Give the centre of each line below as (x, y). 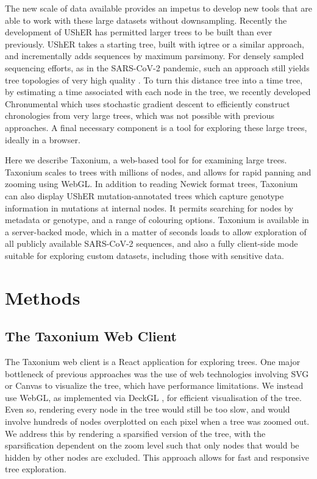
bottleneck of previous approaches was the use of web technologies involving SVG (157, 373)
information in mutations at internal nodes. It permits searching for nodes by (149, 208)
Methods (43, 297)
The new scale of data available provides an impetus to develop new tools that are (158, 8)
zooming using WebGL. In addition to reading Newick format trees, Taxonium (151, 184)
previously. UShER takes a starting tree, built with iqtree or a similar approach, (155, 44)
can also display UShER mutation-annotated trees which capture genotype (144, 195)
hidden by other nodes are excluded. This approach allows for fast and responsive (157, 457)
